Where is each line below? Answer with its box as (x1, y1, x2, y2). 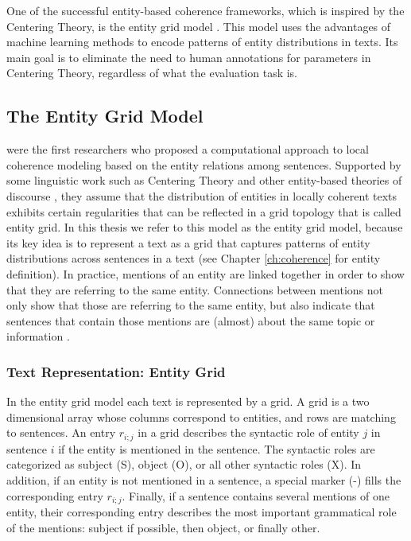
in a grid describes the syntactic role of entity (138, 424, 359, 441)
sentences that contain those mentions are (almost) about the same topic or (6, 312, 375, 329)
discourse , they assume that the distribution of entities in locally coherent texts (6, 187, 397, 204)
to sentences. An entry (6, 424, 116, 441)
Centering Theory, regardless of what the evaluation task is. (6, 64, 298, 81)
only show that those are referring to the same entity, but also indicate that (6, 297, 375, 313)
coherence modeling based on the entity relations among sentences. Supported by (6, 156, 401, 173)
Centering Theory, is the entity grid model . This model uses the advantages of (6, 18, 391, 34)
